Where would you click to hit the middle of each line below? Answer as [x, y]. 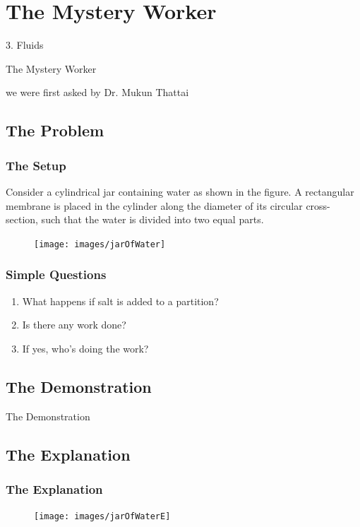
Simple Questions [56, 274]
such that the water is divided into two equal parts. [152, 219]
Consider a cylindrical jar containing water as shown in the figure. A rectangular [180, 191]
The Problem [55, 130]
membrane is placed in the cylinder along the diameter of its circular [154, 205]
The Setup [36, 165]
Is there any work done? [74, 325]
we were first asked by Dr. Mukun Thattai [97, 92]
